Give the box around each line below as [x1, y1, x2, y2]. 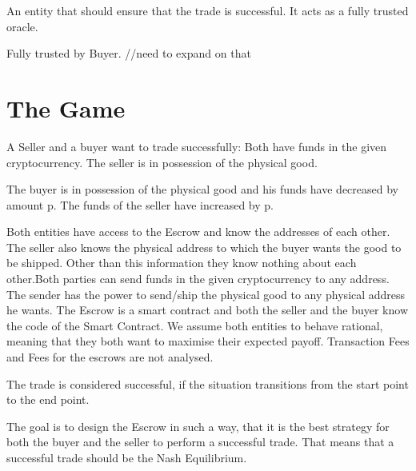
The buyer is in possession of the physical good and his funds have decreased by [6, 181, 398, 198]
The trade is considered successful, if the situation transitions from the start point [6, 375, 409, 392]
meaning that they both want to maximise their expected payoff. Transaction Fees [6, 333, 410, 349]
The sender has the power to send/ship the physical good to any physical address [6, 285, 406, 302]
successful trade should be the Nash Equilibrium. [6, 449, 247, 465]
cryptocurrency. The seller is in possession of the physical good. [6, 154, 318, 170]
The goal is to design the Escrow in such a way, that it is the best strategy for [6, 417, 390, 434]
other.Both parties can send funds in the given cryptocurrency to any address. [6, 270, 390, 287]
